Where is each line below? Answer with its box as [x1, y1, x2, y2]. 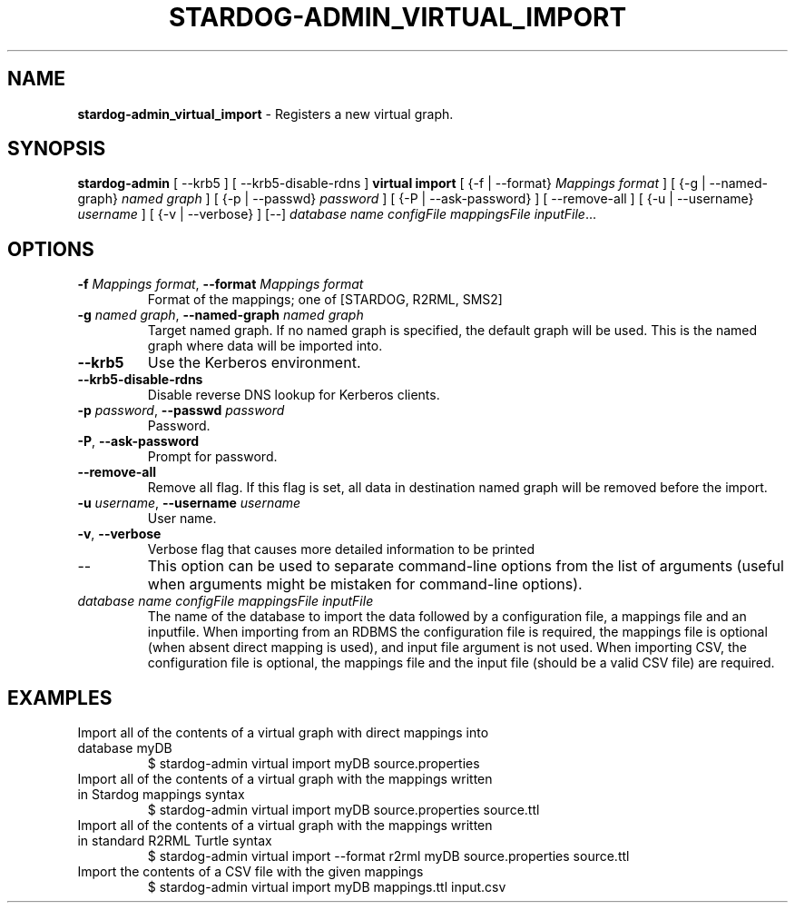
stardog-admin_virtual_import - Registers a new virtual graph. [77, 105, 454, 122]
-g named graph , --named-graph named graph [77, 307, 364, 323]
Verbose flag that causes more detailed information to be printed [147, 541, 535, 558]
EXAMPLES [7, 686, 113, 709]
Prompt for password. [147, 449, 278, 465]
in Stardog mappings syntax [77, 786, 245, 803]
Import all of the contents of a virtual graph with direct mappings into [77, 725, 489, 741]
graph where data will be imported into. [147, 338, 383, 354]
